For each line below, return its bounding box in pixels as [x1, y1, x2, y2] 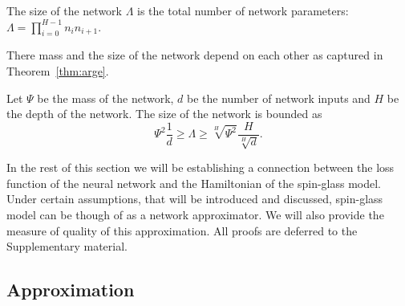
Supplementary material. [6, 238, 128, 255]
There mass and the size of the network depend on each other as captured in [6, 47, 383, 63]
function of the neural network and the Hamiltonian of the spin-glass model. [6, 174, 382, 191]
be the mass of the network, [37, 89, 174, 106]
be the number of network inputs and [187, 89, 371, 106]
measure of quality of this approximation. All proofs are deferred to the [6, 222, 358, 239]
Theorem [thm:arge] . [6, 62, 109, 79]
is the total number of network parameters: [137, 2, 349, 18]
